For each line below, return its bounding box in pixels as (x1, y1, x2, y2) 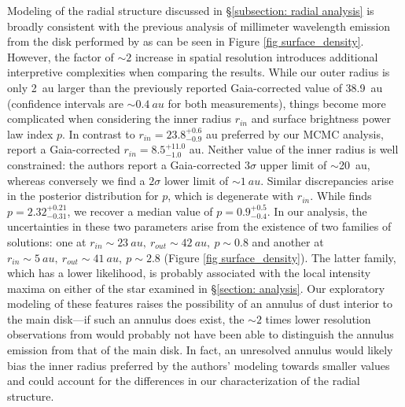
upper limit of (260, 156, 327, 172)
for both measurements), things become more (168, 94, 386, 111)
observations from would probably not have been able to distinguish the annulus (7, 326, 394, 342)
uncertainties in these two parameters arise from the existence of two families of (7, 218, 392, 235)
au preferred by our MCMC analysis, (205, 125, 384, 142)
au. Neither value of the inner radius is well (189, 141, 399, 157)
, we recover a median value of (67, 202, 213, 219)
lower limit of (164, 172, 229, 188)
